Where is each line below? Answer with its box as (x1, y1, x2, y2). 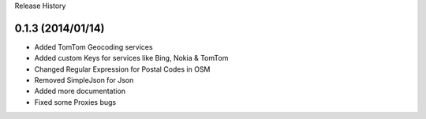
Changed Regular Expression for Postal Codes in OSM (34, 64, 211, 74)
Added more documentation (34, 87, 126, 96)
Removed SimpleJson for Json (34, 76, 134, 85)
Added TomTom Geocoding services (34, 42, 153, 51)
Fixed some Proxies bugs (34, 97, 117, 106)
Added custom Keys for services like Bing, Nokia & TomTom (34, 54, 229, 63)
